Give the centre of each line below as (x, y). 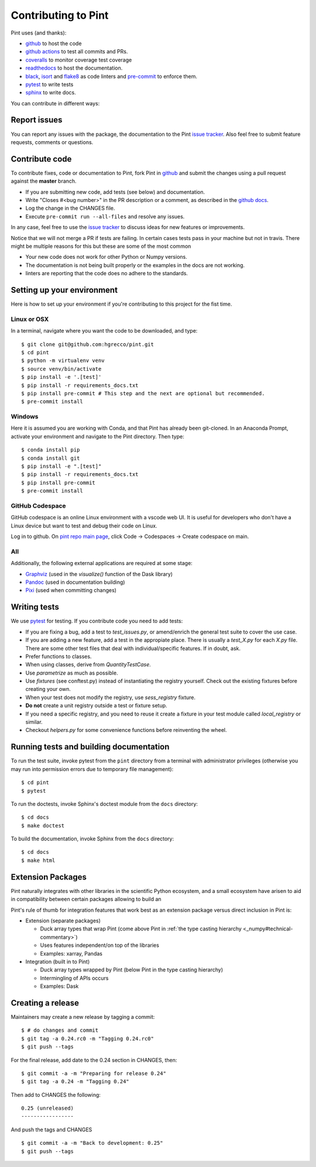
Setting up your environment (64, 290)
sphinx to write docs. (51, 93)
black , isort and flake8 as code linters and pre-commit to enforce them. (111, 76)
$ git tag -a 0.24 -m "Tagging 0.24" (75, 1082)
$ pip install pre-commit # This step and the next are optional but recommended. (143, 393)
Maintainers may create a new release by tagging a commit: (83, 1017)
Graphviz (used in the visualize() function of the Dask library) (99, 574)
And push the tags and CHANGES (51, 1130)
